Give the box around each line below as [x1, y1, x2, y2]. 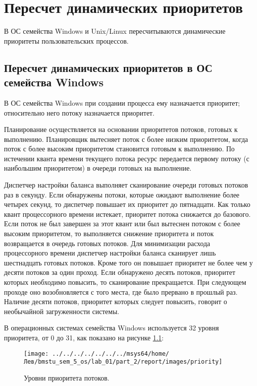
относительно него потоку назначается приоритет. [4, 107, 154, 118]
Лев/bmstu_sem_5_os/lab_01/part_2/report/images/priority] [24, 358, 222, 366]
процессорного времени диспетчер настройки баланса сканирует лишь [4, 248, 216, 258]
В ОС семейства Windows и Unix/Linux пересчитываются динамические [4, 26, 226, 36]
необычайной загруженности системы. [4, 306, 119, 316]
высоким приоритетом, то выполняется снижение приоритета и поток [4, 228, 214, 239]
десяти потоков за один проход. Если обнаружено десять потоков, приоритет [4, 267, 236, 277]
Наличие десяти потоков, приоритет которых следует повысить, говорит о [4, 296, 227, 307]
